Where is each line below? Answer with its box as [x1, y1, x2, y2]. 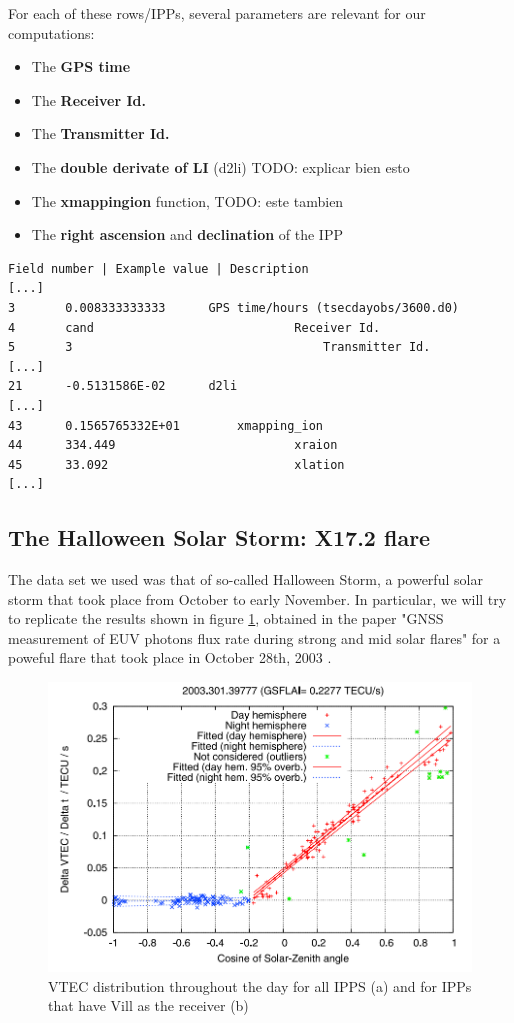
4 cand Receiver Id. [8, 320, 381, 335]
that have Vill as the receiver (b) [48, 995, 249, 1016]
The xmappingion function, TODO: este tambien [31, 190, 344, 211]
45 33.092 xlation [8, 457, 345, 472]
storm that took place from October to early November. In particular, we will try [8, 588, 507, 609]
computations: [8, 22, 95, 43]
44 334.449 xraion [8, 438, 338, 453]
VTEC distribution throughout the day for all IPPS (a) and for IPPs [48, 975, 472, 996]
